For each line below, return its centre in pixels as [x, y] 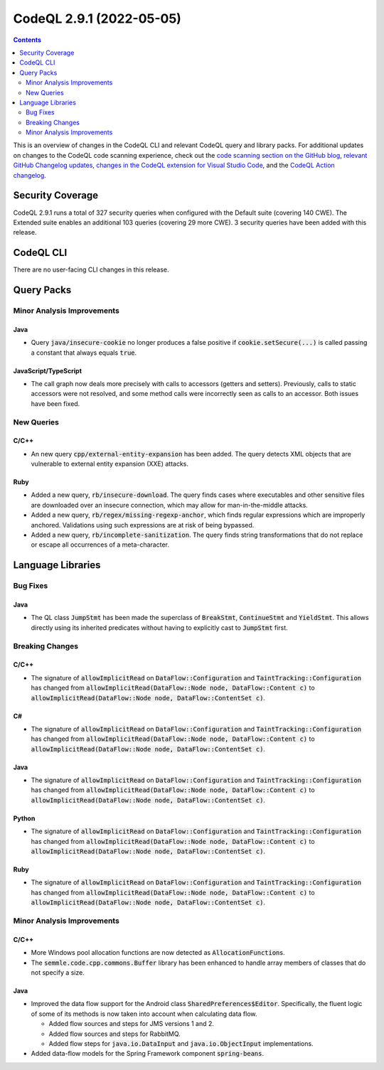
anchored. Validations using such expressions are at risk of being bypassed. [143, 525]
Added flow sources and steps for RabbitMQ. [114, 1034]
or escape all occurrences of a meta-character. [100, 545]
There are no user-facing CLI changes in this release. [91, 269]
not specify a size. [58, 972]
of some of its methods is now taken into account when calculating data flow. [144, 1014]
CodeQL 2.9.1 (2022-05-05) [97, 18]
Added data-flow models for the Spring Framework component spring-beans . [148, 1054]
